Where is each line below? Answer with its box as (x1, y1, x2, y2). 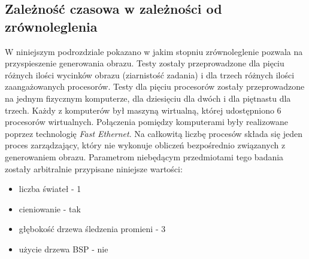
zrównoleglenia (5, 17, 98, 35)
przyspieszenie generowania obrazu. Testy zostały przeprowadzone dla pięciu (5, 57, 284, 69)
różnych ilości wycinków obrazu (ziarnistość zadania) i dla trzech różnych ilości (5, 68, 295, 81)
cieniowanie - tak (19, 202, 81, 215)
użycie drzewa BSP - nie (19, 242, 108, 255)
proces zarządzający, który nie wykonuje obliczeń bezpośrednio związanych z (5, 139, 286, 151)
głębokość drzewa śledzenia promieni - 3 (19, 223, 166, 235)
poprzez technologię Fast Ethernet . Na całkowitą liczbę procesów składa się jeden (5, 127, 302, 139)
